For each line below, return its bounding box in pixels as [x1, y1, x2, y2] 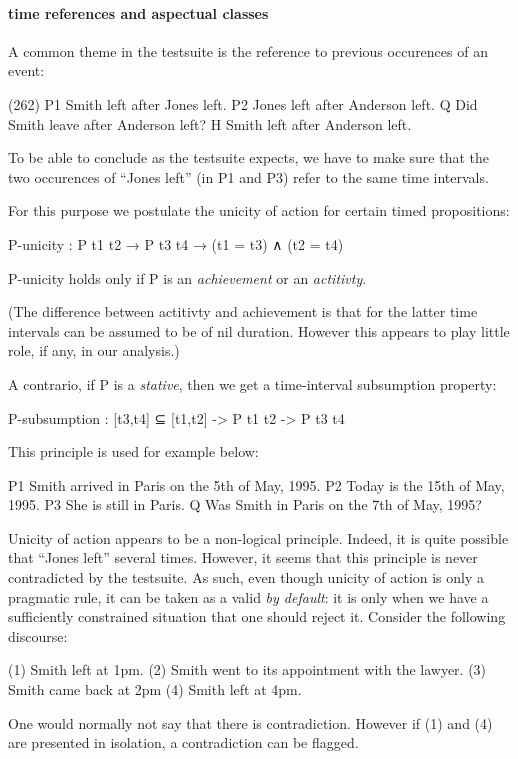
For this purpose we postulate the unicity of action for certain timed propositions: [8, 200, 510, 221]
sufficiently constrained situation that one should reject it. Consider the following [8, 606, 506, 627]
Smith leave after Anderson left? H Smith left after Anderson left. [8, 113, 412, 134]
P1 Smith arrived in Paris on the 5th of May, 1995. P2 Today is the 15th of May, [8, 474, 505, 495]
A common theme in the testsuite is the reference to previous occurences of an [8, 40, 488, 61]
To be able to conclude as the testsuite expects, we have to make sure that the [8, 147, 489, 168]
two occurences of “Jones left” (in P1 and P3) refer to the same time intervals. [8, 166, 489, 187]
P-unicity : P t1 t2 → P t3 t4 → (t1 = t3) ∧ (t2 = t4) [8, 233, 344, 254]
